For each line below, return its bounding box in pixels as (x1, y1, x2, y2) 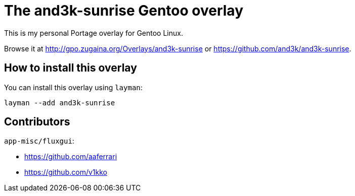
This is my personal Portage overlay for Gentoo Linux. (4, 28, 183, 37)
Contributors (4, 115, 70, 128)
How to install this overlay (4, 61, 137, 75)
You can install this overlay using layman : (4, 83, 143, 92)
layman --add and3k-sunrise (4, 98, 115, 107)
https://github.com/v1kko (24, 168, 107, 177)
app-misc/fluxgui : (4, 137, 74, 146)
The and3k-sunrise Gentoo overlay (4, 2, 243, 19)
